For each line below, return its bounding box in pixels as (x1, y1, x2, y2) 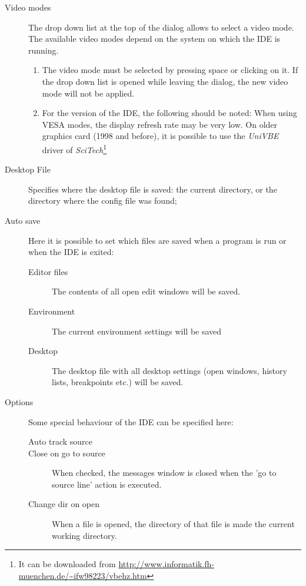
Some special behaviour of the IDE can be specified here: (28, 415, 234, 428)
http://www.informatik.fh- (118, 558, 215, 570)
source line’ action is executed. (52, 478, 162, 490)
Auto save (5, 214, 41, 226)
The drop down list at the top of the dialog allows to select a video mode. (28, 21, 294, 33)
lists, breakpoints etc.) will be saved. (52, 376, 184, 388)
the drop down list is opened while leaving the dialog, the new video (42, 75, 288, 87)
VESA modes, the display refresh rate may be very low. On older (42, 118, 278, 130)
